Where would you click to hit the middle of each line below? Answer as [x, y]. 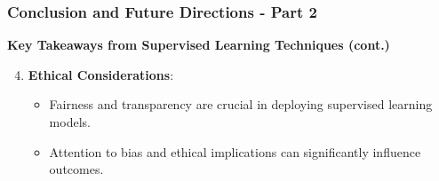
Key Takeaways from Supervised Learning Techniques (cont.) [199, 45]
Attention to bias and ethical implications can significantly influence [235, 151]
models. [70, 122]
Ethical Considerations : [101, 74]
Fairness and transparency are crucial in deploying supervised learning [241, 104]
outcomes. [76, 169]
